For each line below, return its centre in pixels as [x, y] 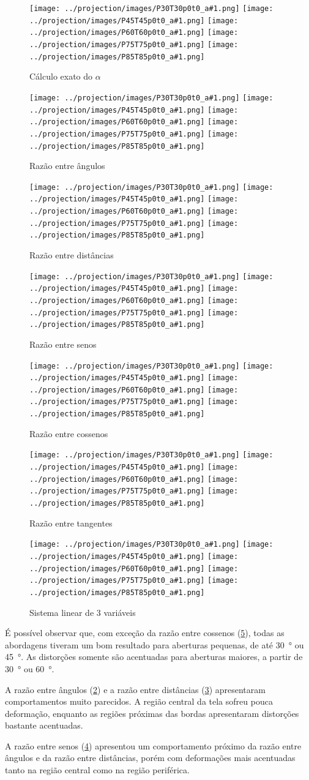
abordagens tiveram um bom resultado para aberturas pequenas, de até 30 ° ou [154, 644]
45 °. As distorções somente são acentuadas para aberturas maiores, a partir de [154, 657]
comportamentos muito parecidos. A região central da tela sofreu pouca [139, 701]
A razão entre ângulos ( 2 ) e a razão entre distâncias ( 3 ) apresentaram [135, 689]
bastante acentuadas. [44, 725]
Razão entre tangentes [71, 523]
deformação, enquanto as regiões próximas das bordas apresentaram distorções [152, 713]
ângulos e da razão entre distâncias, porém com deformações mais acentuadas [150, 758]
